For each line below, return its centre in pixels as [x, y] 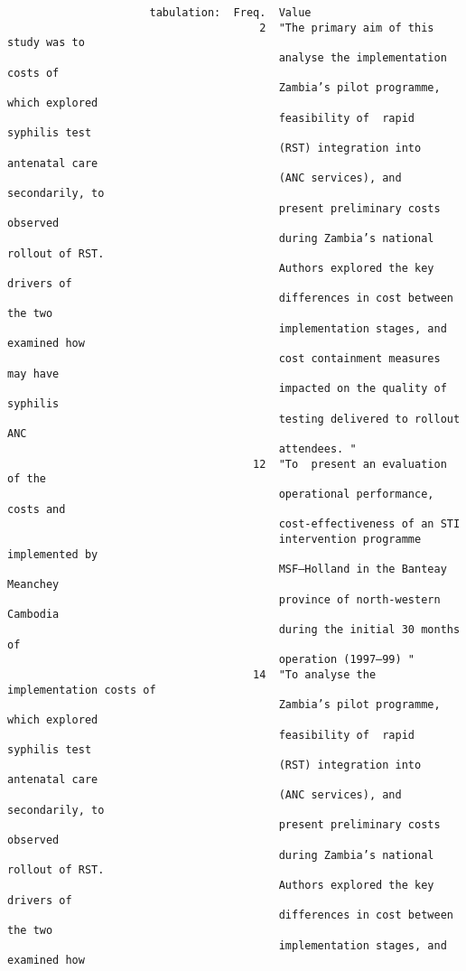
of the [27, 479]
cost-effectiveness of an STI [369, 524]
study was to [46, 43]
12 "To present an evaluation [350, 464]
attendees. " [317, 449]
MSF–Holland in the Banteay [363, 570]
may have [33, 373]
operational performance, [356, 494]
